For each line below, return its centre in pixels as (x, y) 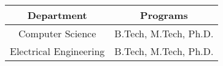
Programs (164, 15)
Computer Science (57, 33)
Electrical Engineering (57, 51)
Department (57, 15)
